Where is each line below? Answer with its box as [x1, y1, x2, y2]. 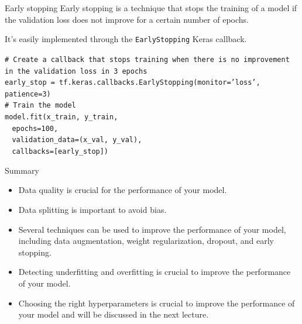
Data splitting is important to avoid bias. [18, 203, 167, 215]
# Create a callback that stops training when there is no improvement [5, 55, 290, 64]
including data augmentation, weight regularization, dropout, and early [18, 235, 274, 247]
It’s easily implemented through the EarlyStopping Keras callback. [5, 33, 247, 45]
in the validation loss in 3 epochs [5, 67, 147, 75]
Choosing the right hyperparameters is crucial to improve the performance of [18, 297, 295, 309]
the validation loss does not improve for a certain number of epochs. [5, 13, 249, 25]
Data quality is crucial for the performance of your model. [18, 184, 227, 196]
